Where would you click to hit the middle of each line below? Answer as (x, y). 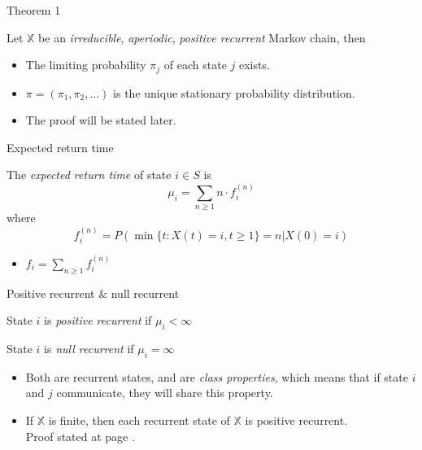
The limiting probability (86, 65)
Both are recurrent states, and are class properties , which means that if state (217, 376)
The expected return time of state (89, 175)
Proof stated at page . (80, 436)
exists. (254, 65)
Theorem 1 (34, 10)
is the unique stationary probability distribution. (234, 92)
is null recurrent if (89, 348)
